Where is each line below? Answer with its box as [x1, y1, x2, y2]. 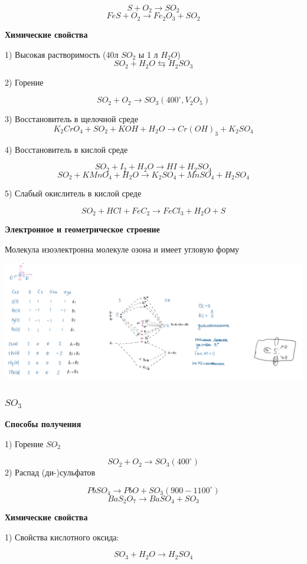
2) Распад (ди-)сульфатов [5, 466, 96, 478]
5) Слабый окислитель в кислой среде [5, 187, 142, 199]
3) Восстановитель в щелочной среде [5, 113, 138, 125]
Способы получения [5, 417, 81, 429]
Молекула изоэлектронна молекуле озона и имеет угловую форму [5, 242, 240, 255]
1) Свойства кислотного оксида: [5, 530, 119, 543]
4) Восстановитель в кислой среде [5, 143, 128, 155]
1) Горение [5, 437, 44, 450]
